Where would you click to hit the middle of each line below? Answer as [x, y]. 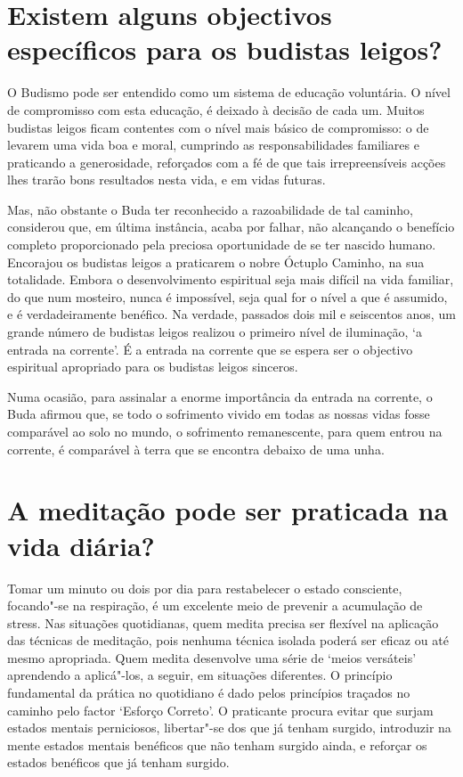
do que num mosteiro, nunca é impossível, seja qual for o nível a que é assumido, [227, 296]
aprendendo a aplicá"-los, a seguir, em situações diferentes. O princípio [200, 675]
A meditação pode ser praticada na [228, 510]
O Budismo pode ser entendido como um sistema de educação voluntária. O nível [229, 92]
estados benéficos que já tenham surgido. [118, 762]
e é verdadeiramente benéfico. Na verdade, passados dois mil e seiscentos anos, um [231, 314]
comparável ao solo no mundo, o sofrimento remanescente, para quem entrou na [225, 431]
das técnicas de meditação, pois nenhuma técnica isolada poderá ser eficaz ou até [228, 640]
